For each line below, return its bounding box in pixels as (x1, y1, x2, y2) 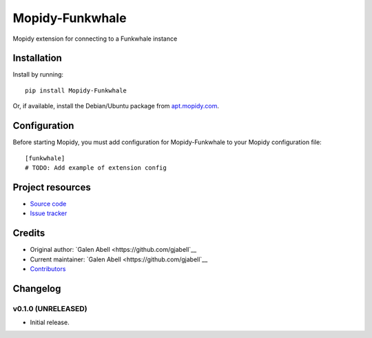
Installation (12, 52, 62, 64)
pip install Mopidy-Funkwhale (25, 86, 127, 95)
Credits (12, 228, 45, 239)
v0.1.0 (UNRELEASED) (12, 304, 87, 313)
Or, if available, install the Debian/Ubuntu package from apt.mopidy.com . (12, 102, 220, 110)
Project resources (12, 181, 91, 193)
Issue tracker (30, 209, 68, 217)
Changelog (12, 283, 61, 295)
